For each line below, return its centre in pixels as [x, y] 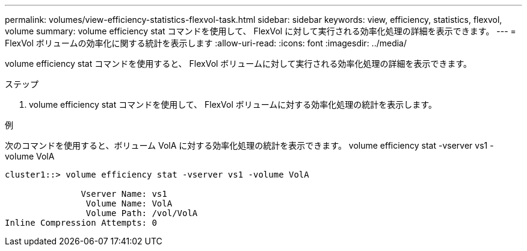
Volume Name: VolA [129, 203]
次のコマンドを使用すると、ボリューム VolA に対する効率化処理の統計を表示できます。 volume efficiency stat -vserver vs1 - [249, 145]
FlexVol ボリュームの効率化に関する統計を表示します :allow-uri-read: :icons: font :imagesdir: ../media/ [206, 43]
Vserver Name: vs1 [124, 194]
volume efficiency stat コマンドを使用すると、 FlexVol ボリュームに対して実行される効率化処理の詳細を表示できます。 [239, 64]
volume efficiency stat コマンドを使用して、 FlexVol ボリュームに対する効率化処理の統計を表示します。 [233, 104]
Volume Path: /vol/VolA [142, 213]
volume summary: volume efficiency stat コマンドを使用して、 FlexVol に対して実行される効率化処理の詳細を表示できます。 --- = [260, 31]
